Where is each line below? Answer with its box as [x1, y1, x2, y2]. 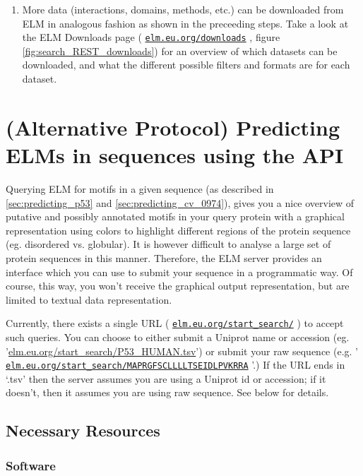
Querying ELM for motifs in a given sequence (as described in [6, 181, 274, 196]
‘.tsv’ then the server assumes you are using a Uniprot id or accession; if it [6, 371, 326, 386]
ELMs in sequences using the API [6, 141, 344, 169]
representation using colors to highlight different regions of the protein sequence [6, 222, 351, 237]
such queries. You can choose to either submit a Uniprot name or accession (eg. [6, 329, 350, 344]
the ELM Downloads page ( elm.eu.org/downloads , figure [22, 30, 280, 44]
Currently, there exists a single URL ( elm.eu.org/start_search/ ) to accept [6, 316, 344, 331]
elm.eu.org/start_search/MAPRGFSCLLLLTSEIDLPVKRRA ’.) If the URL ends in [6, 357, 345, 372]
